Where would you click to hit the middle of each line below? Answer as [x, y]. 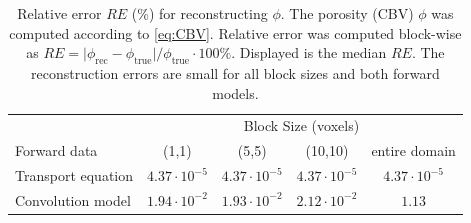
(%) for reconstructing [199, 13]
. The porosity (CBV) [347, 13]
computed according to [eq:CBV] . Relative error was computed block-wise [235, 32]
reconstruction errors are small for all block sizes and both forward [235, 72]
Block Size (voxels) [301, 125]
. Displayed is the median [309, 52]
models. [235, 92]
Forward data [56, 150]
